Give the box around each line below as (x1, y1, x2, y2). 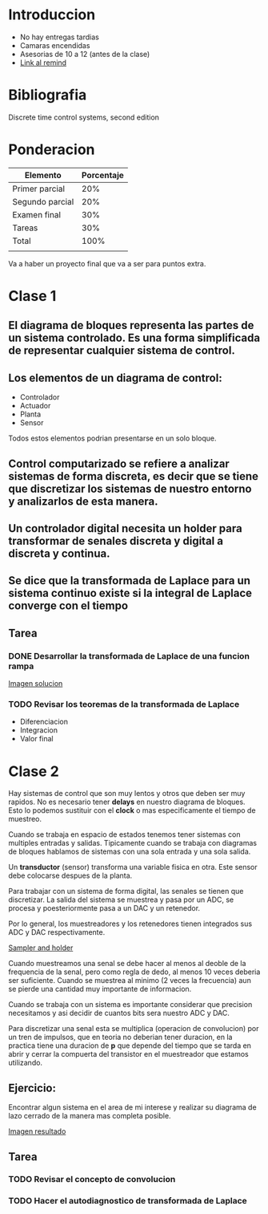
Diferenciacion (19, 717, 69, 727)
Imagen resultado (8, 1127, 66, 1136)
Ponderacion (8, 140, 95, 159)
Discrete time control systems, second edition (8, 112, 160, 122)
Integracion (19, 725, 58, 735)
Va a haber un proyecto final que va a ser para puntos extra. (8, 258, 206, 268)
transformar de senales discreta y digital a (8, 534, 224, 547)
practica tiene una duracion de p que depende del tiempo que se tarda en (8, 1041, 252, 1050)
